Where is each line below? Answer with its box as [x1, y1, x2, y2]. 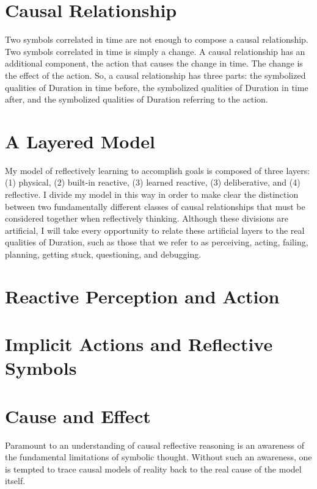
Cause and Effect [5, 403, 151, 428]
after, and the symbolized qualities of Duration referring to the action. [5, 93, 268, 106]
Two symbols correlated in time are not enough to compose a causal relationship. [5, 33, 308, 46]
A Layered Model [5, 128, 155, 153]
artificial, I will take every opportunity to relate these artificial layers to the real [5, 223, 305, 236]
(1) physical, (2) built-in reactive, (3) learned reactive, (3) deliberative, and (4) [5, 176, 301, 189]
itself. [5, 474, 26, 487]
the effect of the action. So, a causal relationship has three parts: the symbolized [5, 68, 306, 81]
